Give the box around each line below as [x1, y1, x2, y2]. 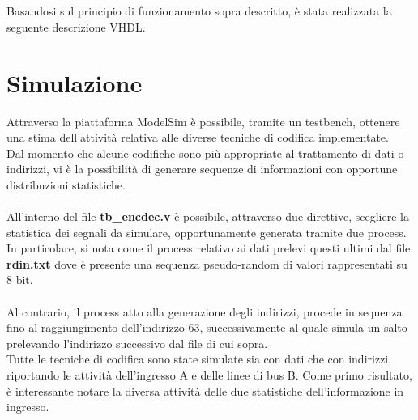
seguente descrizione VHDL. [6, 18, 146, 35]
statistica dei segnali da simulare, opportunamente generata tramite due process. [6, 223, 407, 240]
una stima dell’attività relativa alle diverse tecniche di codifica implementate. [6, 129, 389, 146]
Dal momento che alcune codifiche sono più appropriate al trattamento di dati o [6, 144, 404, 161]
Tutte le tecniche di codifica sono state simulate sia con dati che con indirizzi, [6, 350, 392, 367]
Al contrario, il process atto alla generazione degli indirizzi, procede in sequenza [6, 303, 403, 320]
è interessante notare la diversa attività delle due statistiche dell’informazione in [6, 382, 404, 399]
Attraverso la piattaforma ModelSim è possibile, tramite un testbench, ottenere [6, 112, 400, 129]
